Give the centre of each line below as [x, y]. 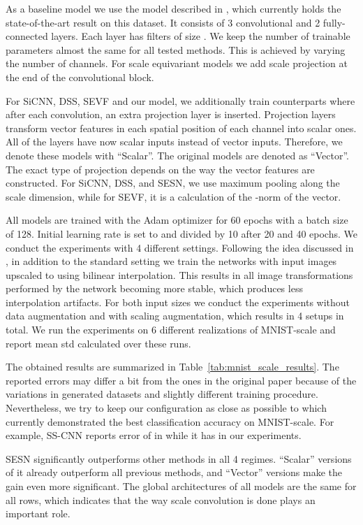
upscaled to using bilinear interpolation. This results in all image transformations [179, 274]
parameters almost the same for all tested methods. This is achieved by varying [176, 49]
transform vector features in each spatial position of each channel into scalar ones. [181, 128]
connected [27, 36]
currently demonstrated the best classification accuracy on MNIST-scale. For [170, 421]
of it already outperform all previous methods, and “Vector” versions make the [174, 472]
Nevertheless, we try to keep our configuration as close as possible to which [166, 408]
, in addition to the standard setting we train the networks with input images [171, 261]
